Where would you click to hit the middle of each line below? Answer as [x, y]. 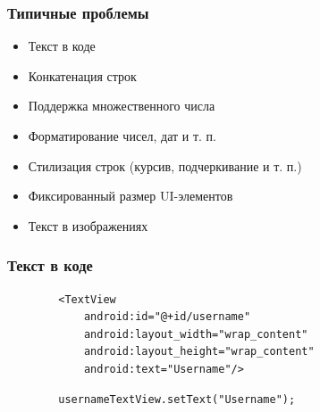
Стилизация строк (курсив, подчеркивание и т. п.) [165, 165]
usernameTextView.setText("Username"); [177, 399]
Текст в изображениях [88, 225]
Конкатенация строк [82, 75]
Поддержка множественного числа [122, 106]
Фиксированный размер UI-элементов [131, 196]
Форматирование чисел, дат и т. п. [122, 136]
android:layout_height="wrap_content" [199, 352]
